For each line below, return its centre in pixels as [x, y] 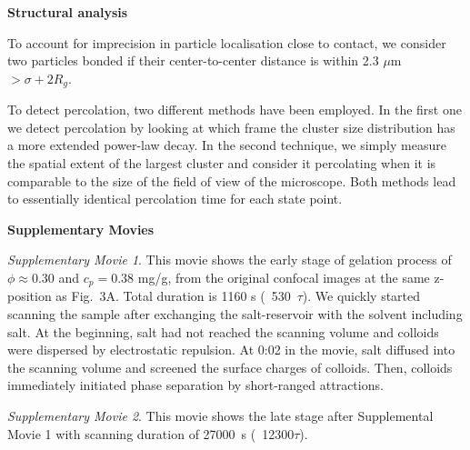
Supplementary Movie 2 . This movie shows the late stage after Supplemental [220, 415]
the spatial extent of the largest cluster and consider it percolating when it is [222, 163]
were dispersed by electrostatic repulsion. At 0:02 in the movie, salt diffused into [231, 350]
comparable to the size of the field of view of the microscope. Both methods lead [232, 180]
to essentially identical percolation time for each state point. [175, 199]
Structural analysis [68, 12]
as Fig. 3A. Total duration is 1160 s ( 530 [173, 296]
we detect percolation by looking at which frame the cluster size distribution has [231, 127]
